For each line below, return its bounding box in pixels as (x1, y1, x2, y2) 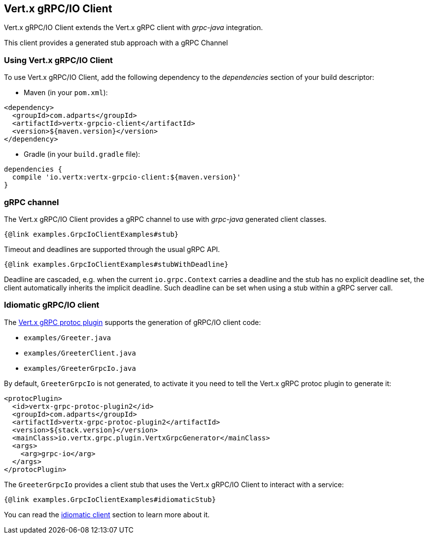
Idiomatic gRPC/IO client (4, 300, 100, 310)
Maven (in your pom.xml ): (24, 88, 108, 97)
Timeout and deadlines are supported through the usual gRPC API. (4, 245, 220, 253)
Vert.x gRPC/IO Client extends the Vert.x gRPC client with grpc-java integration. (4, 23, 263, 32)
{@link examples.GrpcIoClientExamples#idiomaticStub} (4, 495, 216, 503)
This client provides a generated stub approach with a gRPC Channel (4, 38, 228, 47)
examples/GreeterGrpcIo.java (24, 364, 136, 372)
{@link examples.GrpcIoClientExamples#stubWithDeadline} (4, 260, 229, 268)
